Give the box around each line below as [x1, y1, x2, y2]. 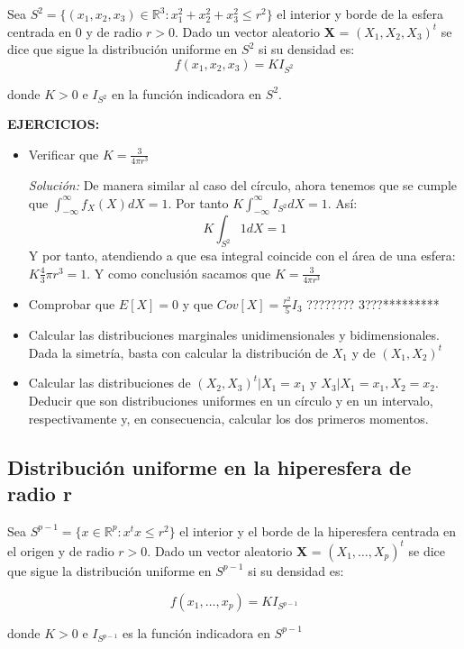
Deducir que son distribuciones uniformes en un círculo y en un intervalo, [28, 391, 433, 410]
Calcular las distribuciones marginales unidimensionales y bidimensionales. [28, 325, 440, 344]
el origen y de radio [7, 541, 114, 560]
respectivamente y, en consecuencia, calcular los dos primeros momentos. [28, 408, 429, 427]
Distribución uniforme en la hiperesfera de [7, 452, 412, 480]
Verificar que [28, 144, 99, 163]
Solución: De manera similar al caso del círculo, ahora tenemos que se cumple [28, 176, 458, 195]
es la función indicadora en [123, 623, 270, 642]
